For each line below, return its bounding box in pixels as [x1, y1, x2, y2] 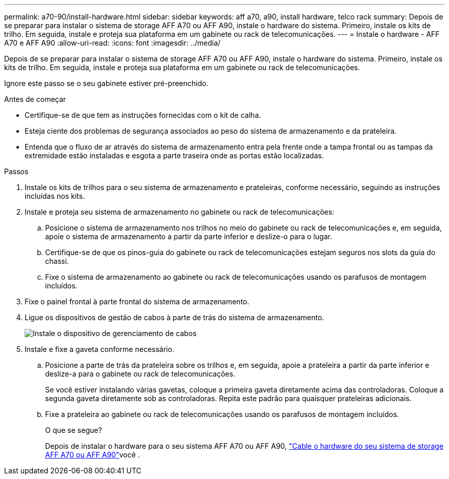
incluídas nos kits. [25, 192, 85, 200]
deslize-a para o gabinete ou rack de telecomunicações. [45, 369, 235, 378]
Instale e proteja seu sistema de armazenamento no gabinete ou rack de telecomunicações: [25, 207, 335, 216]
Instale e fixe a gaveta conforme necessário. [25, 345, 174, 353]
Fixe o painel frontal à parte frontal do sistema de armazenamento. [25, 297, 250, 306]
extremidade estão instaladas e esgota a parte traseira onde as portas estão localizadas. [25, 151, 324, 160]
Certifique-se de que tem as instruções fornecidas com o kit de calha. [25, 111, 261, 119]
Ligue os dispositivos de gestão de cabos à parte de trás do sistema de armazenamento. [25, 313, 324, 322]
